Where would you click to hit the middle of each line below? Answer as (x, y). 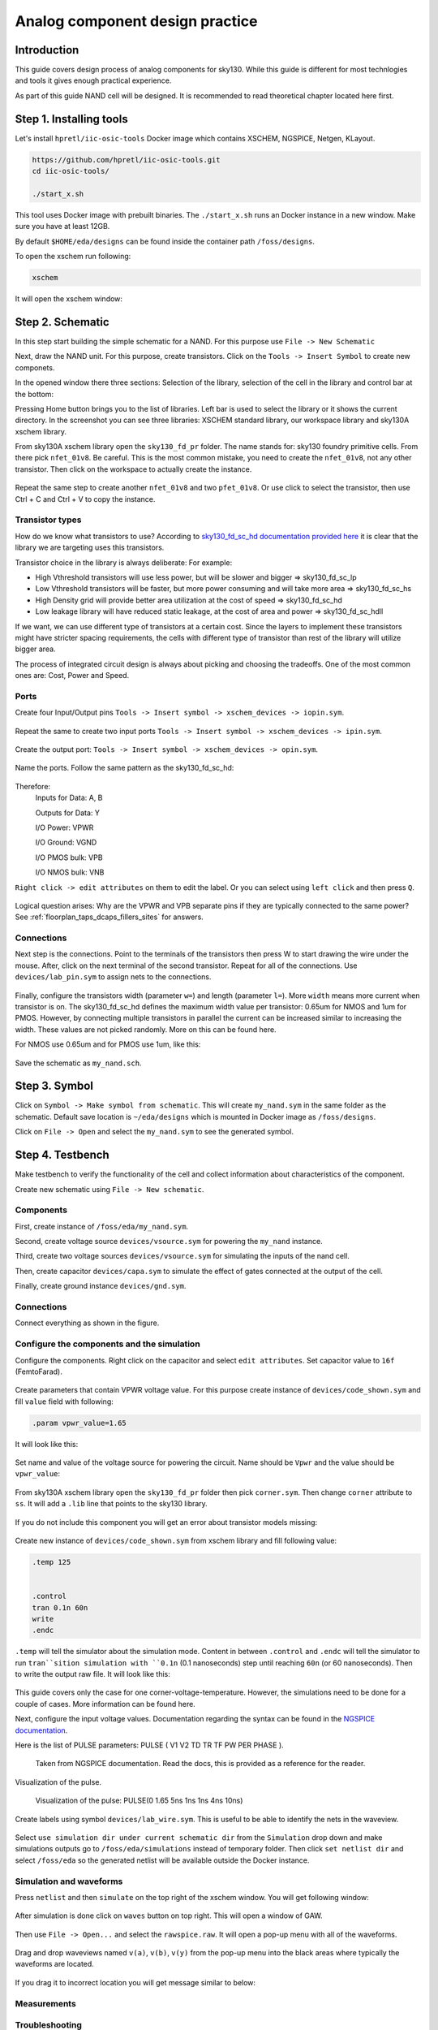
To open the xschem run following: (73, 257)
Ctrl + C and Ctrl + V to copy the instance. (85, 499)
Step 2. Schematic (62, 322)
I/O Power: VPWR (64, 827)
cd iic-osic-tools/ (71, 171)
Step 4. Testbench (62, 1155)
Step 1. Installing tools (72, 119)
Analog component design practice (136, 21)
